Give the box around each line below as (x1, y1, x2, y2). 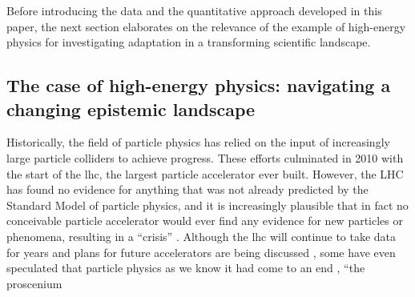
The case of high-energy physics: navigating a (6, 73, 391, 98)
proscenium (6, 275, 62, 291)
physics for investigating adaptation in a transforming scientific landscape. (6, 34, 371, 50)
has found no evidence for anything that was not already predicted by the (6, 181, 369, 198)
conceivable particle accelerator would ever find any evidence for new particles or (6, 212, 403, 229)
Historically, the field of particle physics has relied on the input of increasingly (6, 134, 390, 151)
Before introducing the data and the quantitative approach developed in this (6, 2, 382, 18)
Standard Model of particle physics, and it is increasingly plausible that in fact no (6, 196, 409, 213)
